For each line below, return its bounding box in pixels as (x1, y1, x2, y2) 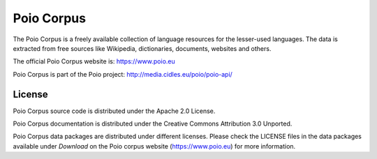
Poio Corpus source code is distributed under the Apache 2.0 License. (13, 107, 216, 115)
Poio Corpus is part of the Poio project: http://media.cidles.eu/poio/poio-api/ (13, 70, 233, 78)
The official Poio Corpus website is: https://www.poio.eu (13, 57, 176, 66)
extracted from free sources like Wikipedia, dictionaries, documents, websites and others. (13, 44, 272, 52)
